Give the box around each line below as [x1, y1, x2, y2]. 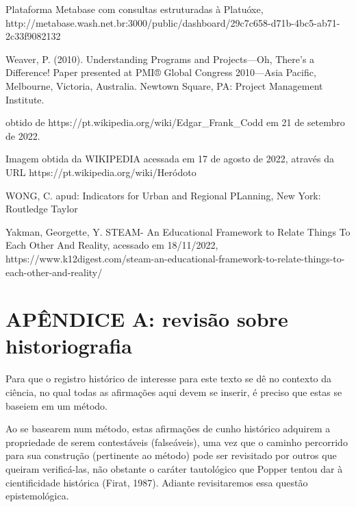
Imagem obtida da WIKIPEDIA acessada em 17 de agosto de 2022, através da [5, 151, 334, 166]
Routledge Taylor [5, 201, 78, 216]
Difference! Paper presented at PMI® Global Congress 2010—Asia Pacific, [5, 65, 316, 79]
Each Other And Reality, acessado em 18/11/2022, [5, 238, 218, 252]
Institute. [5, 92, 44, 106]
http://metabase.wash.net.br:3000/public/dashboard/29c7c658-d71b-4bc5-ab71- [5, 15, 340, 29]
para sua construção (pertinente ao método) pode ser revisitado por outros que [5, 448, 337, 462]
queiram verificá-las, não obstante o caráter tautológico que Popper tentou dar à [5, 461, 343, 475]
